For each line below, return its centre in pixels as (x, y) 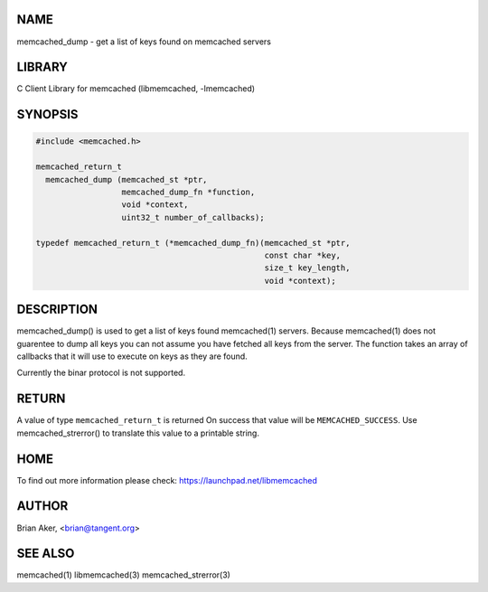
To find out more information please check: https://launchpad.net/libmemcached (167, 480)
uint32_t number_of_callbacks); (193, 217)
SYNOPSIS (47, 114)
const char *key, (303, 255)
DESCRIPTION (57, 310)
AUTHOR (42, 506)
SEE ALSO (46, 554)
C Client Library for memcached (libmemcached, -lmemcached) (136, 89)
